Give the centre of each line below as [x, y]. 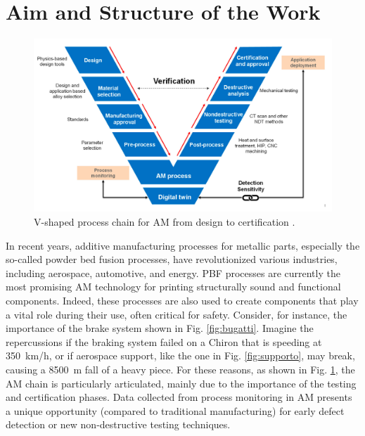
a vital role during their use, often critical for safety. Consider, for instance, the [177, 314]
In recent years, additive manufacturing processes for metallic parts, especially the [183, 245]
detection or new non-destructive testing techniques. [118, 424]
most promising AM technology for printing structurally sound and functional [173, 287]
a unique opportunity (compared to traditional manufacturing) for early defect [175, 410]
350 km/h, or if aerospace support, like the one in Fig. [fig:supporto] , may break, [180, 355]
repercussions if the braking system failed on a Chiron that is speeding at [164, 341]
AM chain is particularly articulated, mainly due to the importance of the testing [181, 383]
